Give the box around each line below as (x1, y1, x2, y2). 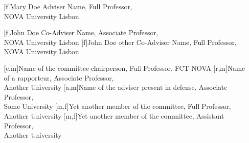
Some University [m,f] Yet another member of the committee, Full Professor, (4, 101, 231, 111)
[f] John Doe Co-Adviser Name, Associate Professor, (4, 27, 158, 38)
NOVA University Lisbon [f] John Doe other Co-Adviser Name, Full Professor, (4, 37, 237, 47)
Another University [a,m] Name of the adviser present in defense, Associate (4, 82, 227, 92)
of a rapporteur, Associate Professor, (4, 72, 114, 82)
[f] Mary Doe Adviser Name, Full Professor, (4, 1, 132, 11)
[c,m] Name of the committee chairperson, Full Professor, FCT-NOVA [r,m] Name (4, 62, 245, 73)
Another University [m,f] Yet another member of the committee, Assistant (4, 110, 224, 121)
